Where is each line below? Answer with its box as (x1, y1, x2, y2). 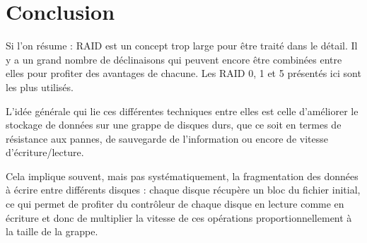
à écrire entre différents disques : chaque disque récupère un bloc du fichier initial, (6, 182, 361, 197)
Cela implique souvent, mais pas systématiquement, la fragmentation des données (6, 168, 359, 183)
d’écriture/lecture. (6, 145, 84, 160)
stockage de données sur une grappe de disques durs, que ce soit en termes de (6, 117, 342, 132)
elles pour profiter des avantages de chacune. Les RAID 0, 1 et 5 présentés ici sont (6, 66, 361, 81)
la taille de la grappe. (6, 224, 98, 239)
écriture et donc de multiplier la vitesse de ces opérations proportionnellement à (6, 210, 352, 225)
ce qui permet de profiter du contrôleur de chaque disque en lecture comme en (6, 196, 344, 211)
